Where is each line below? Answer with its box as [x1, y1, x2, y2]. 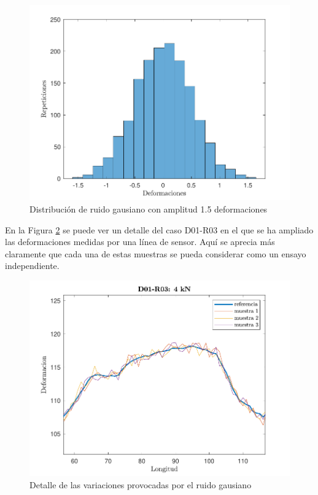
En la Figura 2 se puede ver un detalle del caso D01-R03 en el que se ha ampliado [5, 223, 314, 236]
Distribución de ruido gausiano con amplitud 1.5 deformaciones [29, 202, 268, 215]
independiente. [5, 259, 60, 272]
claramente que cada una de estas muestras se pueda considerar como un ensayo [5, 247, 306, 260]
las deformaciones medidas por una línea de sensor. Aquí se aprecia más [5, 235, 275, 248]
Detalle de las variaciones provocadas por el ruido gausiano [29, 478, 252, 491]
